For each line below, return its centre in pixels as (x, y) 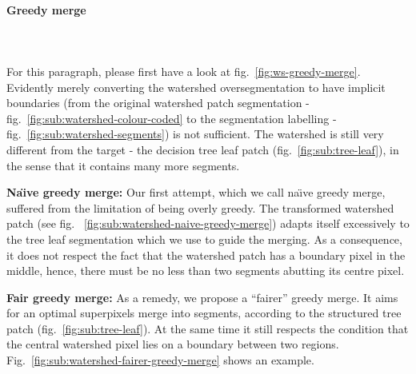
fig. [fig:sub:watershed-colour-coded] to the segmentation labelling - (172, 118)
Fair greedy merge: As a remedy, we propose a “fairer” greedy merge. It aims (202, 297)
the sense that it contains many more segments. (123, 165)
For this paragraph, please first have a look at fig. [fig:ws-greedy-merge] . (184, 71)
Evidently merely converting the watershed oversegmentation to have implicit (196, 87)
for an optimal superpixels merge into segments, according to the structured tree (204, 313)
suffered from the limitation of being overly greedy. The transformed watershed (200, 207)
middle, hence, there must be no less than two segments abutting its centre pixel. (206, 271)
